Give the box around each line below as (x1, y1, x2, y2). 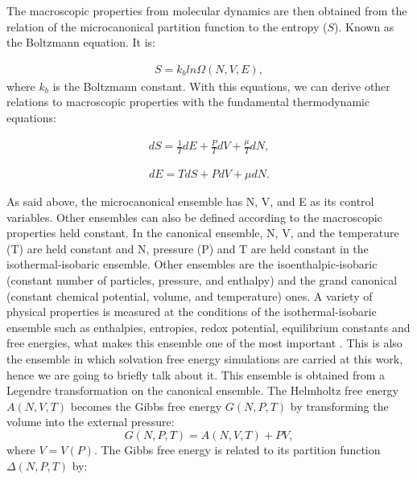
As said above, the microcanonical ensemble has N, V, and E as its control (6, 193, 374, 209)
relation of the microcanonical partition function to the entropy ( (6, 18, 328, 35)
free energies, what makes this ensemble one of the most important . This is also (6, 334, 403, 351)
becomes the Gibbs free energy (70, 397, 222, 414)
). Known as (334, 18, 394, 35)
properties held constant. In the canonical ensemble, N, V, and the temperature (6, 224, 399, 241)
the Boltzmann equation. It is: (6, 34, 155, 51)
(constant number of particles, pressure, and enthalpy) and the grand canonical (6, 271, 398, 288)
